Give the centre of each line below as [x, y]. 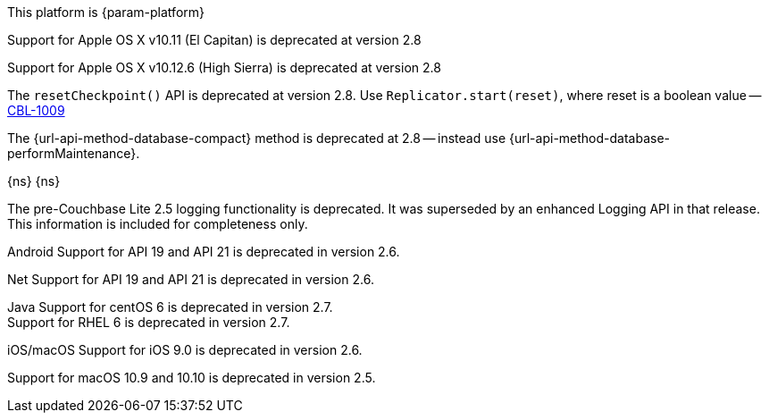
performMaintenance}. [74, 153]
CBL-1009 [36, 110]
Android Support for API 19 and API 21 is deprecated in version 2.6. [204, 252]
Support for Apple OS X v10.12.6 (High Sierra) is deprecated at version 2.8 [224, 67]
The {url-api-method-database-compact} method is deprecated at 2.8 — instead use [257, 138]
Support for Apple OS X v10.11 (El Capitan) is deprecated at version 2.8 [214, 40]
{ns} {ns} [34, 181]
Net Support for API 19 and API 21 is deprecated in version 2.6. [191, 279]
